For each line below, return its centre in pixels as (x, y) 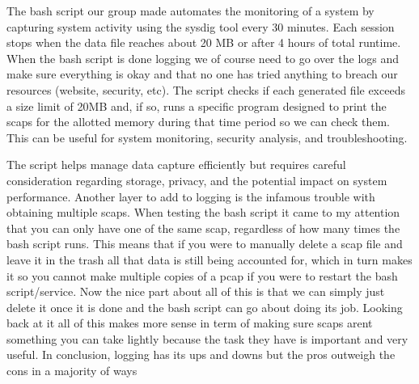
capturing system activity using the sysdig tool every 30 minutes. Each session (201, 26)
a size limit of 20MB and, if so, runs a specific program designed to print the (197, 105)
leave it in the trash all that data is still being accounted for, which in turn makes (209, 259)
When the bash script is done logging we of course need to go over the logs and (203, 58)
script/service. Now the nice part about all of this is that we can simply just (196, 291)
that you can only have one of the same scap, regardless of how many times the (203, 228)
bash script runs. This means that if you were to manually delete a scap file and (205, 244)
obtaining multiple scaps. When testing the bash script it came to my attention (203, 212)
